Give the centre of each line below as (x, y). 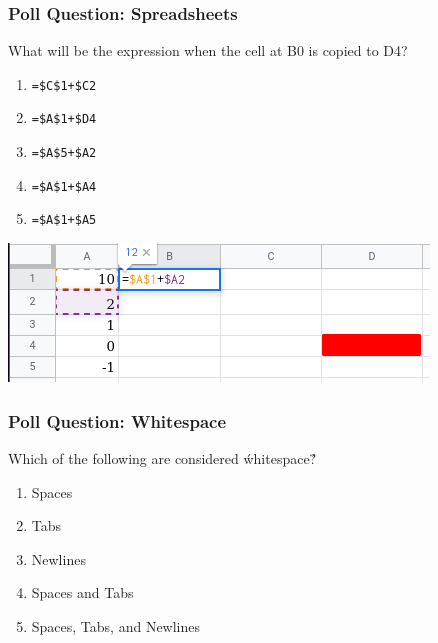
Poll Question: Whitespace (117, 420)
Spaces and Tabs (82, 592)
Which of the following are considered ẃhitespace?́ (162, 457)
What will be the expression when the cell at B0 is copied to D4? (208, 50)
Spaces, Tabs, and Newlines (116, 625)
